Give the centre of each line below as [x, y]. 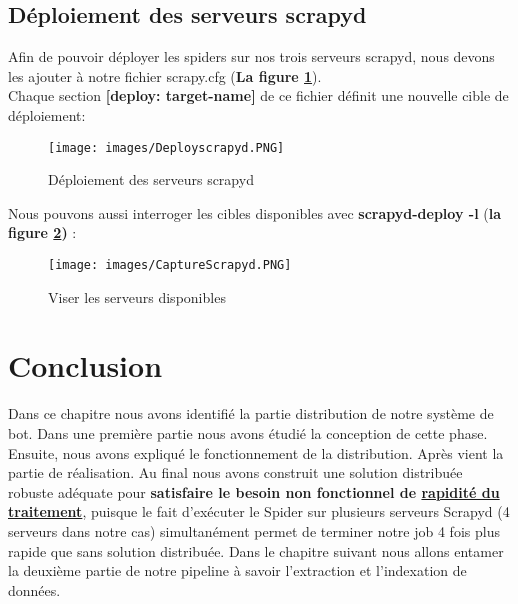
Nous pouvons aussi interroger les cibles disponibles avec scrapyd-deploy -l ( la [255, 212]
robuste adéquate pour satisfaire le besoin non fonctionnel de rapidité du [254, 491]
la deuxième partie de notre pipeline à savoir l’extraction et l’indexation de [237, 570]
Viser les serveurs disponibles [137, 296]
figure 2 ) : [42, 232]
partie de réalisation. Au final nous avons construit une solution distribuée [235, 472]
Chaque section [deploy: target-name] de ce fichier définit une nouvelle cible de [258, 95]
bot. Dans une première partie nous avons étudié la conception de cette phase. [248, 432]
